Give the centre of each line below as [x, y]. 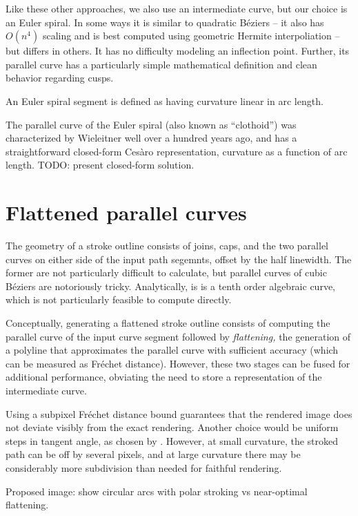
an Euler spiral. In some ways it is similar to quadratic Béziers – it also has [165, 22]
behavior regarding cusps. [60, 78]
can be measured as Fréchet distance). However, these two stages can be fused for [178, 363]
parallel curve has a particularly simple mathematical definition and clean [161, 64]
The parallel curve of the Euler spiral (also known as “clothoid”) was [151, 124]
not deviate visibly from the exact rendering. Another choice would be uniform [172, 427]
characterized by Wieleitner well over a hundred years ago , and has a [151, 138]
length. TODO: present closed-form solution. [100, 165]
